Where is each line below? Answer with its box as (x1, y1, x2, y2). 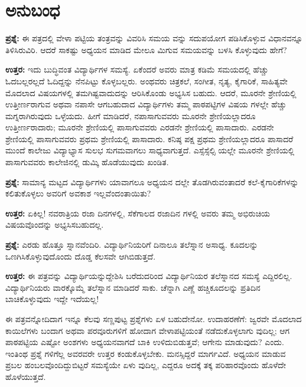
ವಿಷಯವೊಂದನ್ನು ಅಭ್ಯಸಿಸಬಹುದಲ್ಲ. (5, 218, 104, 231)
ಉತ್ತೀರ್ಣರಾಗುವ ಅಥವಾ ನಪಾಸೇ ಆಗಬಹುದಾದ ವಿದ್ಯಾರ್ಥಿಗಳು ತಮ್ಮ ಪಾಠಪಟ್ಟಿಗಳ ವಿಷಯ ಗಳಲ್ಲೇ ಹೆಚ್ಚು (5, 98, 287, 110)
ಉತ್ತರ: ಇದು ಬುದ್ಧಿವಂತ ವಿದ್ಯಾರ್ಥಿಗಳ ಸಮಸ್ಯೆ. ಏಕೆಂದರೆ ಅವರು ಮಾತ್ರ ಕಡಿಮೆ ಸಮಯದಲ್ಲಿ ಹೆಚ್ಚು (5, 63, 269, 76)
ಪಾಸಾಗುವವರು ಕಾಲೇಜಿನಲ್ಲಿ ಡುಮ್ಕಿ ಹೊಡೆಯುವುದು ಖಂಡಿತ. (5, 156, 169, 168)
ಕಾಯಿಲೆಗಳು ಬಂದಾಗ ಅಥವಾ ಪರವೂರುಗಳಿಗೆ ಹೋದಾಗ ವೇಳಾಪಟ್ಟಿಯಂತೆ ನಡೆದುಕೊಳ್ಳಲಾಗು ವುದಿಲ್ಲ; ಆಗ (5, 324, 290, 336)
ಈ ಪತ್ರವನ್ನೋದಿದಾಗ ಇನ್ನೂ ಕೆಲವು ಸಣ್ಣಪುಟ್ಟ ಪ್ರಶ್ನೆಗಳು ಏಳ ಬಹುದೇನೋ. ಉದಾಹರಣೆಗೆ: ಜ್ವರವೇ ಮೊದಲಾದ (5, 313, 302, 324)
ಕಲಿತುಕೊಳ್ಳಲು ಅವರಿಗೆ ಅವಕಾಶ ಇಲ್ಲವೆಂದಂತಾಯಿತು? (5, 187, 151, 199)
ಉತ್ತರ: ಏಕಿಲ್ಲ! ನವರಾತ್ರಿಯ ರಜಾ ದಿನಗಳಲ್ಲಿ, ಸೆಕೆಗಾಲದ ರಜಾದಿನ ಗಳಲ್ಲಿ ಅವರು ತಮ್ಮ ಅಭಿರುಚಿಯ (5, 206, 271, 219)
